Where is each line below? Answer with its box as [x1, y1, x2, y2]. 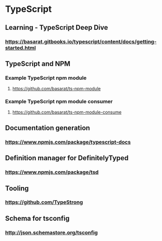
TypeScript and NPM [5, 60, 71, 68]
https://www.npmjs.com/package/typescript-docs [5, 138, 131, 145]
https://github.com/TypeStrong [5, 199, 83, 206]
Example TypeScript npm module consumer [5, 98, 113, 105]
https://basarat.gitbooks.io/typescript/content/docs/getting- [5, 38, 157, 45]
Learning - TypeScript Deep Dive [5, 23, 108, 32]
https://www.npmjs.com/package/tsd [5, 169, 99, 176]
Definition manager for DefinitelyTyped [5, 154, 129, 162]
